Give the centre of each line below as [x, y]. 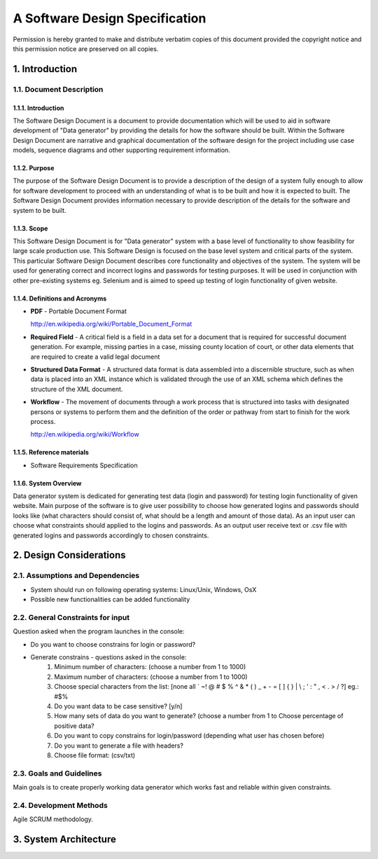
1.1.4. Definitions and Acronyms [60, 298]
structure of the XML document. [77, 389]
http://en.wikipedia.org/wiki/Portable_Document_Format [111, 324]
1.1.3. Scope [30, 228]
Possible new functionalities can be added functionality [110, 600]
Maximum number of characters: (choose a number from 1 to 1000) [151, 677]
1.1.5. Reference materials [51, 453]
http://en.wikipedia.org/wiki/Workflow [85, 434]
